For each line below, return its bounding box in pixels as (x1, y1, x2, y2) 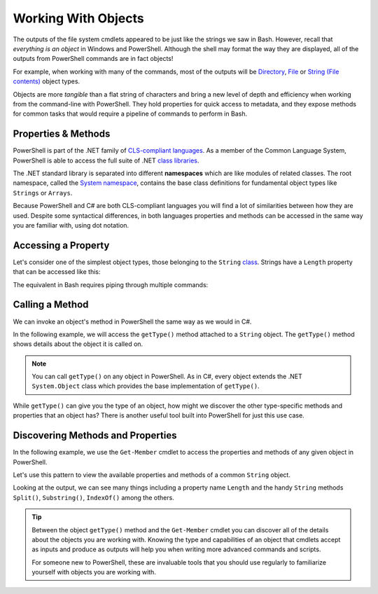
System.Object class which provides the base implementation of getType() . (31, 382, 260, 390)
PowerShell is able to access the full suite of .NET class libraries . (13, 156, 199, 165)
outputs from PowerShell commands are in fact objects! (13, 55, 174, 63)
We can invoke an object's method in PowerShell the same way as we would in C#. (13, 317, 252, 326)
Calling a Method (13, 298, 89, 311)
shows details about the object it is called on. (13, 340, 143, 348)
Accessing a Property (13, 239, 110, 251)
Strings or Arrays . (13, 188, 73, 197)
